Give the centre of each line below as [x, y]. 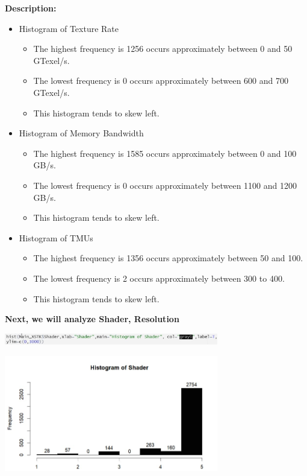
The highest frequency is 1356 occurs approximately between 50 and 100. [168, 258]
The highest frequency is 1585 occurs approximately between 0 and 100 [165, 153]
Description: [31, 8]
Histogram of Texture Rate [69, 28]
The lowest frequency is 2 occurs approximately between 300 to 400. [159, 278]
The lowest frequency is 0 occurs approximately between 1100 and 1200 [165, 185]
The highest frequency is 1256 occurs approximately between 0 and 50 [163, 49]
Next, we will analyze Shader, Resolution [92, 319]
